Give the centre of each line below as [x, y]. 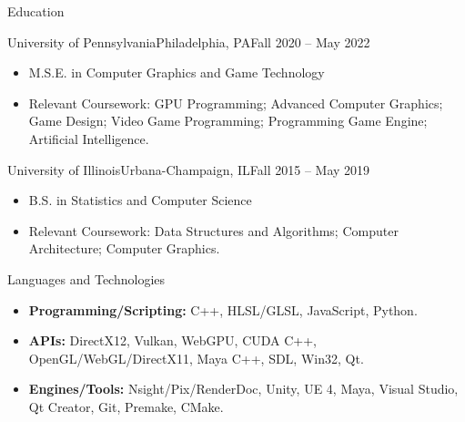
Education [36, 11]
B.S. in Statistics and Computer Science [140, 200]
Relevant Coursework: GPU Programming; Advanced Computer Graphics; [236, 103]
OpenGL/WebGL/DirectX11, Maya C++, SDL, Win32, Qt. [196, 358]
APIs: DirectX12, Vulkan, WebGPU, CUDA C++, [172, 340]
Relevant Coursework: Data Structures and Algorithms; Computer [213, 230]
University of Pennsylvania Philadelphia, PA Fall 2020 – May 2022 [189, 41]
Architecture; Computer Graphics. [124, 248]
